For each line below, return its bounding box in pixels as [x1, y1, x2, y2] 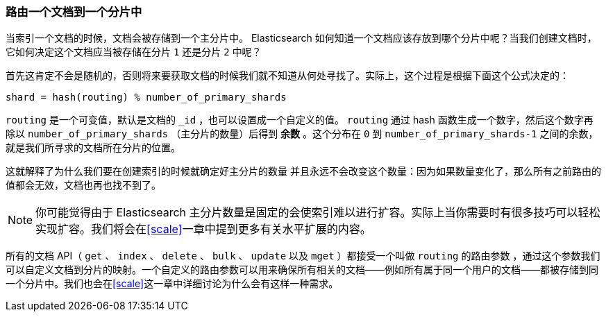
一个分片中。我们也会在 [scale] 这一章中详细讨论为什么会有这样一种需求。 [6, 277, 339, 290]
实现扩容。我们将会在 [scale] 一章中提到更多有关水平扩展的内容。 [35, 222, 371, 237]
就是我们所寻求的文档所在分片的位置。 [6, 142, 180, 154]
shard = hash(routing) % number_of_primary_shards [6, 92, 287, 103]
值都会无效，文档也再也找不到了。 [6, 179, 161, 191]
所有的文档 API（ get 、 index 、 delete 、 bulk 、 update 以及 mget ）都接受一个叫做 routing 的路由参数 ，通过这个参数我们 [6, 250, 600, 262]
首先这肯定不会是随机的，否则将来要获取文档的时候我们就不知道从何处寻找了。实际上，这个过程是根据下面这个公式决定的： [6, 69, 569, 82]
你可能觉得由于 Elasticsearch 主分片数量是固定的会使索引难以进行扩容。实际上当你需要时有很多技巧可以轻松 [35, 205, 600, 220]
